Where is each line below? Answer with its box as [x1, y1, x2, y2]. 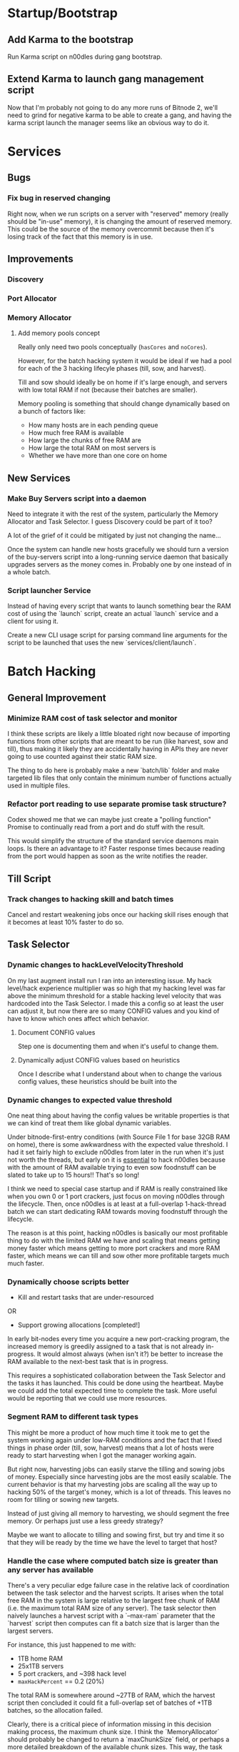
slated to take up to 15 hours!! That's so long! [7, 1170, 140, 1180]
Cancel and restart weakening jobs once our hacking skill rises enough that [7, 910, 229, 919]
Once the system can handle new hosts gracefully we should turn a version [7, 544, 229, 553]
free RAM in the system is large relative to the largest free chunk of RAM [7, 1596, 220, 1605]
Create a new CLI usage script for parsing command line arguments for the [7, 631, 228, 639]
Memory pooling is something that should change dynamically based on [17, 399, 230, 408]
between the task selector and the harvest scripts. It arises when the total [7, 1588, 224, 1597]
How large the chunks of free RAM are [28, 436, 141, 444]
